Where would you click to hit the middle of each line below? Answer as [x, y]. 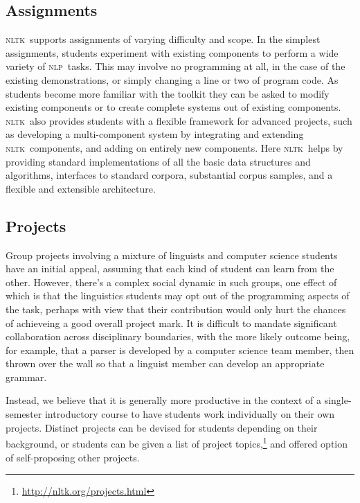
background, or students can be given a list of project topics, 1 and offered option [177, 442]
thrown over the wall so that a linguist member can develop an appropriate [165, 363]
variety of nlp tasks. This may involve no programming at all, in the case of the [175, 66]
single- [338, 400]
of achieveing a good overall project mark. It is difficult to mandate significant [171, 323]
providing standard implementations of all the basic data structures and [158, 161]
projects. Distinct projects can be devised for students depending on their [162, 427]
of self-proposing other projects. [73, 457]
